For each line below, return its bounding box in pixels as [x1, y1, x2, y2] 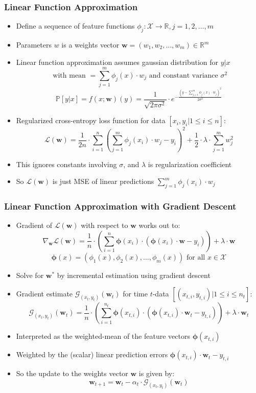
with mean [53, 72, 86, 79]
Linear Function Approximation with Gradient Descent [4, 200, 237, 212]
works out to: [138, 220, 180, 230]
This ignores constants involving [16, 158, 117, 169]
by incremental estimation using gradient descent [57, 269, 211, 280]
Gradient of [16, 220, 52, 230]
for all [187, 253, 205, 261]
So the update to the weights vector [16, 368, 128, 379]
